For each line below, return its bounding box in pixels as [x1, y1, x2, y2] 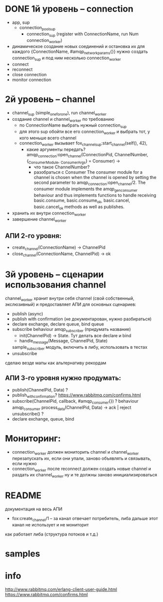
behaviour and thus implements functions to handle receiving [33, 193, 157, 198]
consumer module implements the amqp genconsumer [33, 186, 138, 193]
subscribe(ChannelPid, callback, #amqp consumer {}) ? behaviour [12, 398, 139, 406]
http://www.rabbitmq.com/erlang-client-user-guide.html [5, 586, 117, 592]
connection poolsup [19, 24, 56, 32]
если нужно [12, 460, 37, 466]
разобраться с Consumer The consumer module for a [33, 169, 143, 175]
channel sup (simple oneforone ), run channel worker [12, 110, 107, 117]
